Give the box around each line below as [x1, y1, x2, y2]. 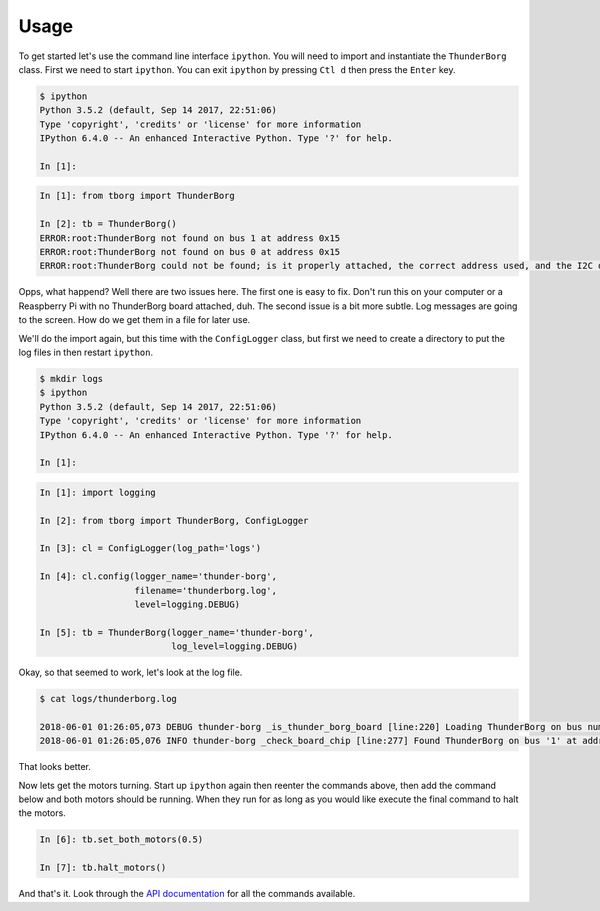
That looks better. [18, 761, 92, 773]
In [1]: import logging [39, 486, 157, 498]
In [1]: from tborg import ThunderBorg [39, 190, 235, 202]
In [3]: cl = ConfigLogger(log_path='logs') [39, 543, 262, 554]
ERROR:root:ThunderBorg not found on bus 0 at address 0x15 [39, 246, 341, 258]
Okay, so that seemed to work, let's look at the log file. [18, 666, 243, 679]
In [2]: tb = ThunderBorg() [39, 218, 177, 230]
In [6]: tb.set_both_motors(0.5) [39, 834, 204, 845]
